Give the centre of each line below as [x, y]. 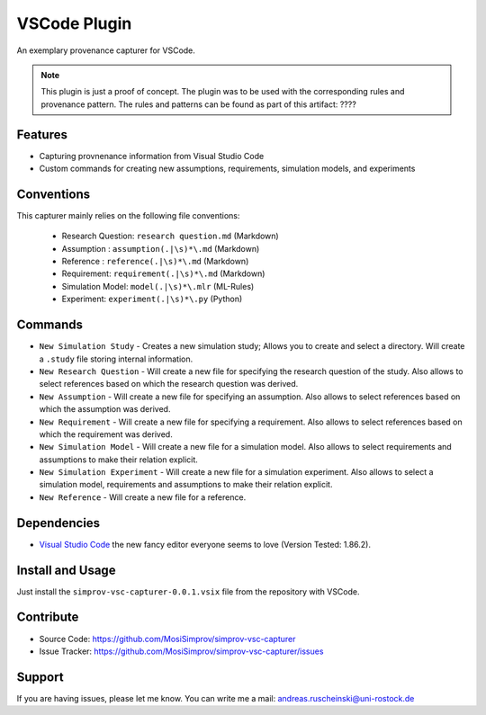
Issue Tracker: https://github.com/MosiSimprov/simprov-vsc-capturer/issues [181, 651]
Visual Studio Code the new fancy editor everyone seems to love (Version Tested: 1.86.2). [205, 544]
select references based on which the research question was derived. [169, 384]
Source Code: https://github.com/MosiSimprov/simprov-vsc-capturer [167, 639]
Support [40, 677]
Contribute [48, 617]
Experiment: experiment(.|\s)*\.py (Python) [152, 299]
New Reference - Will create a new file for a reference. [143, 497]
